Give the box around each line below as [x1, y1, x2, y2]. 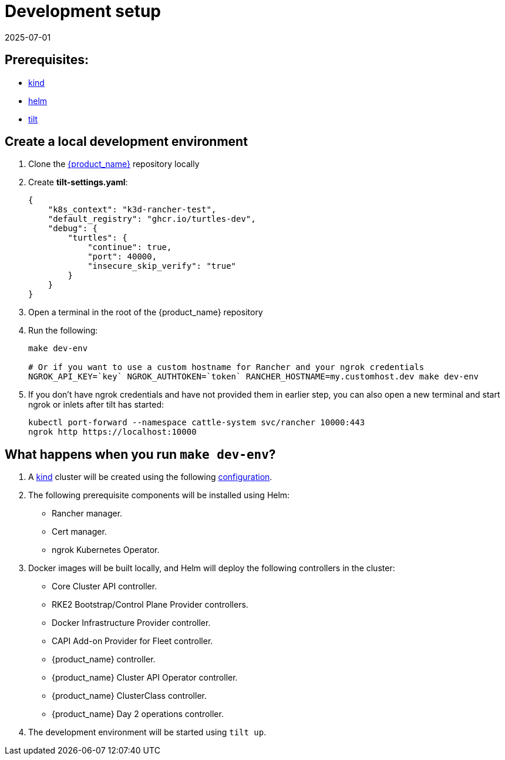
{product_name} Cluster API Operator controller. [52, 672, 238, 683]
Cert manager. [52, 526, 107, 537]
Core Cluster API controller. [52, 581, 157, 592]
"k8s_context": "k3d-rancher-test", [48, 205, 217, 215]
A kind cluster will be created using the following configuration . [28, 472, 272, 482]
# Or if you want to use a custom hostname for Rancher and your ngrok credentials [28, 362, 425, 372]
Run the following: [28, 325, 98, 336]
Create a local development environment [5, 134, 248, 149]
